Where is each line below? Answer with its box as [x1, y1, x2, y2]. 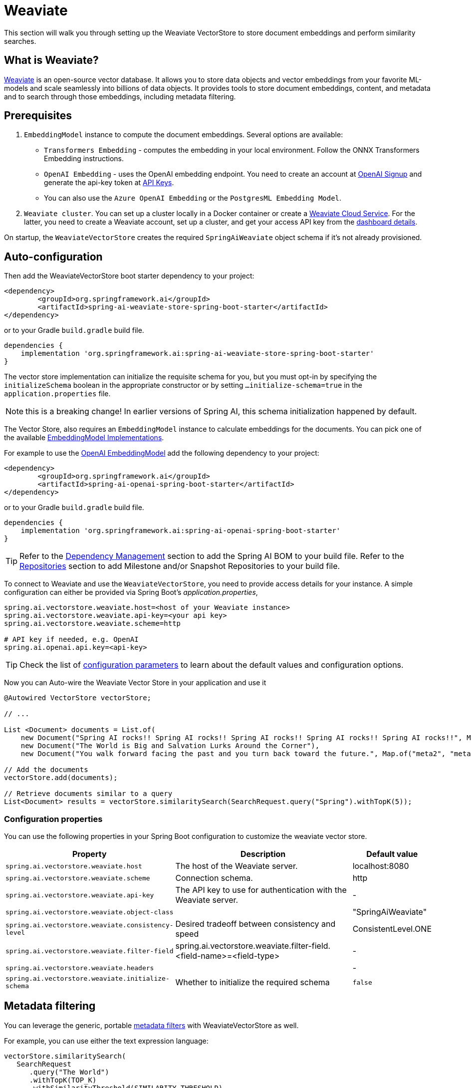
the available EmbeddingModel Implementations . [4, 433, 164, 442]
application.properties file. [4, 389, 111, 398]
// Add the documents [4, 766, 88, 774]
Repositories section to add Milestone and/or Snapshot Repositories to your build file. [19, 561, 340, 571]
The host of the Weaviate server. [175, 861, 298, 871]
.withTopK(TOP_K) [29, 1076, 97, 1084]
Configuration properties [4, 814, 103, 824]
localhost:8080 [352, 861, 409, 871]
